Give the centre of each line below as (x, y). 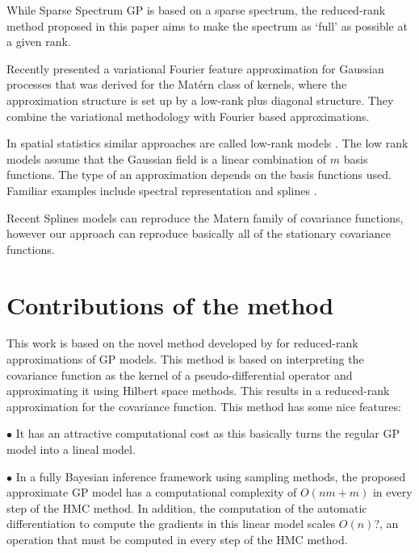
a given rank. (39, 42)
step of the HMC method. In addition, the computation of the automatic (187, 507)
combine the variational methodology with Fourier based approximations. (188, 116)
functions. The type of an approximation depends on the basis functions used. (199, 175)
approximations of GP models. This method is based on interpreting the (185, 359)
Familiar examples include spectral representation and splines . (162, 190)
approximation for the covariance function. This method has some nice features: (204, 406)
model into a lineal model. (71, 449)
